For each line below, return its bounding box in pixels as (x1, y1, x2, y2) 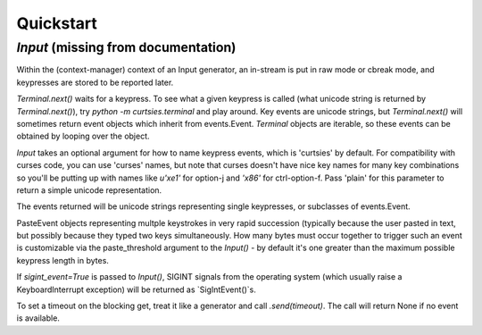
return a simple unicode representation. (16, 184, 162, 196)
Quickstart (16, 13, 98, 33)
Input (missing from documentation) (16, 39, 237, 55)
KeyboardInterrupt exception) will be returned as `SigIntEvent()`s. (16, 284, 256, 295)
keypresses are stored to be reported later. (16, 77, 174, 88)
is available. (16, 313, 60, 323)
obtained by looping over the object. (16, 130, 151, 142)
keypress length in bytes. (16, 255, 109, 265)
